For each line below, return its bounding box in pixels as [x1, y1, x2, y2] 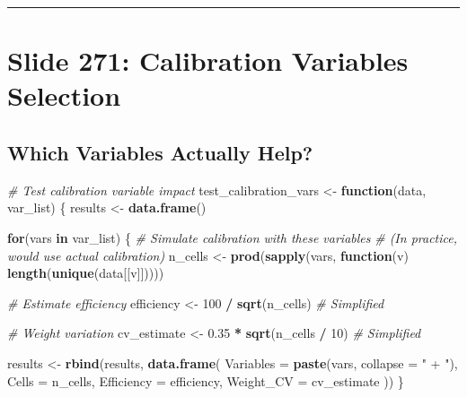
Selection [7, 77, 121, 114]
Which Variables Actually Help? [7, 138, 313, 166]
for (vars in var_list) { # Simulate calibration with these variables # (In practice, [7, 228, 457, 246]
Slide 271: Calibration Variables [7, 42, 409, 79]
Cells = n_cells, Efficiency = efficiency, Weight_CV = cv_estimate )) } [7, 371, 404, 390]
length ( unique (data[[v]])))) [7, 263, 164, 282]
